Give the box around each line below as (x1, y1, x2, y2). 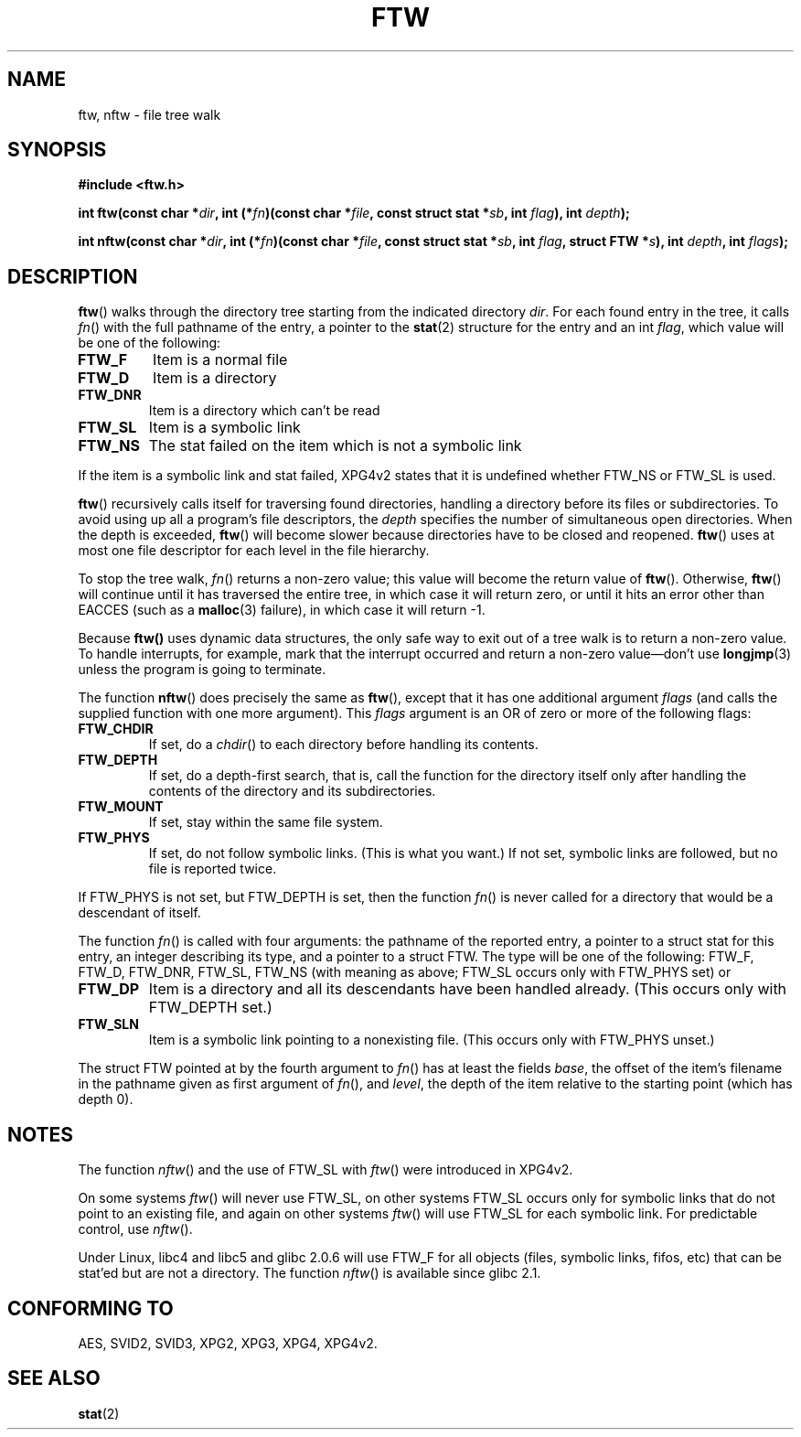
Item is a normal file (152, 350, 288, 370)
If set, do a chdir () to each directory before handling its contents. (148, 736, 539, 753)
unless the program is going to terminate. (78, 661, 326, 678)
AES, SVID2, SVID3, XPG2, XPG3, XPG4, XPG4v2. (78, 1335, 378, 1351)
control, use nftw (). (78, 1221, 193, 1238)
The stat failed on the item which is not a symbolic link (148, 436, 522, 456)
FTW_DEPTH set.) (148, 998, 272, 1017)
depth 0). (78, 1091, 133, 1108)
